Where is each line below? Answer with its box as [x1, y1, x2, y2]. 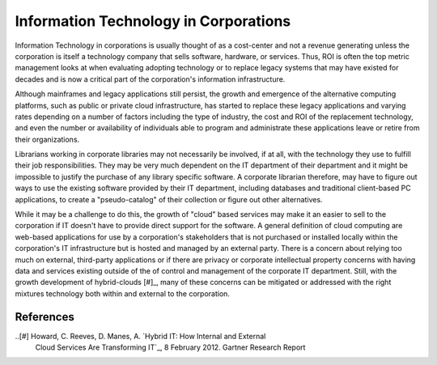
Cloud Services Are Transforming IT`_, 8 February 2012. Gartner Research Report [35, 342, 306, 352]
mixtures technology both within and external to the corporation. [15, 288, 231, 299]
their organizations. [15, 134, 80, 144]
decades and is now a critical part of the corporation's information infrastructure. [15, 74, 286, 84]
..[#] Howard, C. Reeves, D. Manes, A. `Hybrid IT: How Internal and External [15, 331, 266, 341]
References [15, 310, 74, 324]
